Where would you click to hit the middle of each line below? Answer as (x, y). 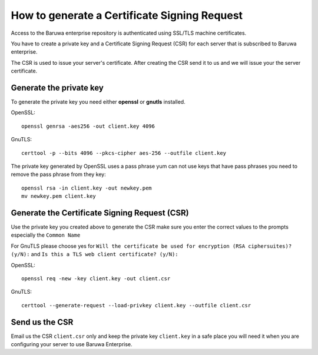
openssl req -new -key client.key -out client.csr (96, 279)
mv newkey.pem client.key (59, 196)
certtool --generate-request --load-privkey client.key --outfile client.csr (136, 305)
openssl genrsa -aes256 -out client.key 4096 (88, 126)
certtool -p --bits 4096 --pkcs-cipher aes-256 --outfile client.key (124, 153)
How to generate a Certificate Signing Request (127, 15)
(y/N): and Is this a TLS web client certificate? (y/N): (95, 254)
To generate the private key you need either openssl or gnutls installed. (98, 102)
